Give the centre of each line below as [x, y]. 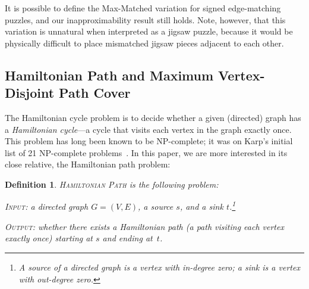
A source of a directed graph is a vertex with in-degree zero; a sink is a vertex [159, 267]
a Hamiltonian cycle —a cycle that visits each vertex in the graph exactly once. [148, 129]
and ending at [127, 238]
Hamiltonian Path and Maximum [109, 75]
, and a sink [201, 206]
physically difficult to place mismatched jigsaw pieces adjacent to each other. [144, 43]
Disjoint [30, 93]
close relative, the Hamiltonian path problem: [88, 164]
